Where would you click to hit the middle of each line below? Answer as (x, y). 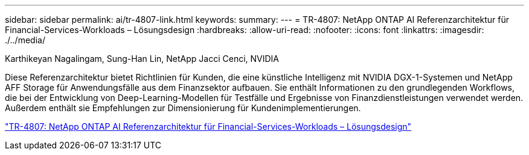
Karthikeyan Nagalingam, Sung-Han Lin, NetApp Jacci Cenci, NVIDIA (142, 59)
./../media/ (25, 40)
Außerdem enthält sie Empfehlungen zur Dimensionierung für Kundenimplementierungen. (183, 108)
